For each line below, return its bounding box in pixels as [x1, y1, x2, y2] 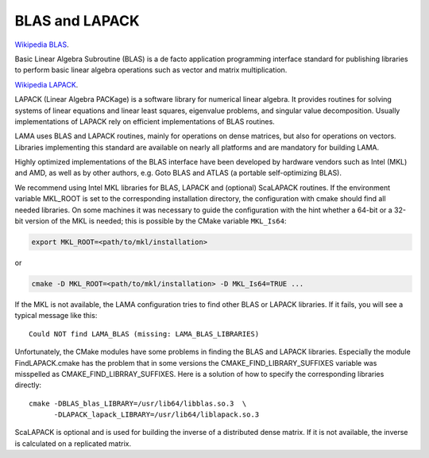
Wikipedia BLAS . [14, 40, 69, 49]
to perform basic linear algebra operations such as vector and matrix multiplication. [14, 65, 288, 75]
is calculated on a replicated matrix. [14, 438, 131, 448]
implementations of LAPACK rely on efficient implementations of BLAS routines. [14, 116, 276, 126]
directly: [14, 380, 42, 390]
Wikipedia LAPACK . [14, 80, 79, 89]
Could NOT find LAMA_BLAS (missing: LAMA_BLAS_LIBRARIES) [29, 329, 260, 338]
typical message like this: [14, 311, 98, 320]
